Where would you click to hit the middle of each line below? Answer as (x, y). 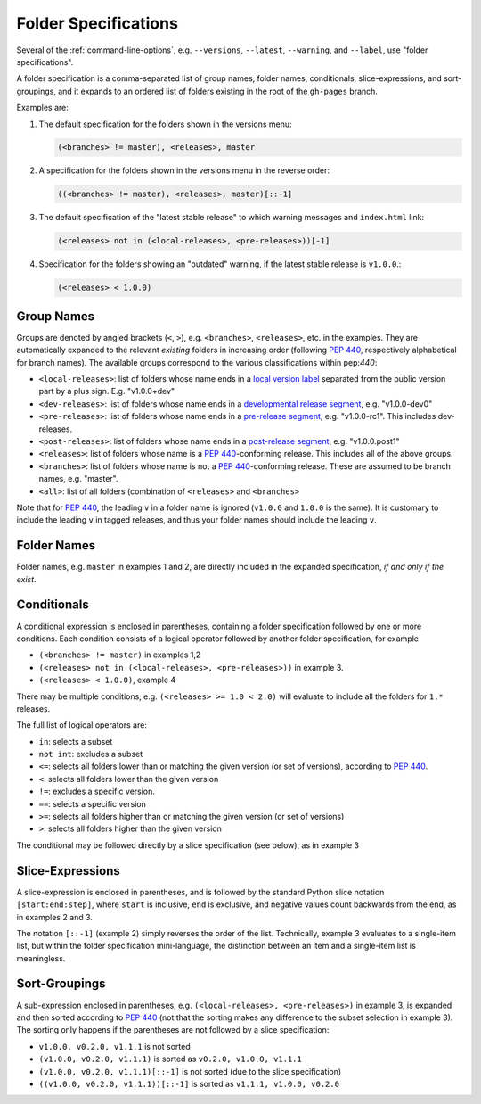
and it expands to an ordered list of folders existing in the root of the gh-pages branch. (218, 91)
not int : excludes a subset (91, 754)
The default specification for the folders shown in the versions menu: (166, 124)
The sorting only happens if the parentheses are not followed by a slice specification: (173, 1030)
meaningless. (41, 958)
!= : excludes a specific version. (97, 791)
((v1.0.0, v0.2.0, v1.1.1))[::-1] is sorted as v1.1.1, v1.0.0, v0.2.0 (189, 1083)
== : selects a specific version (92, 803)
